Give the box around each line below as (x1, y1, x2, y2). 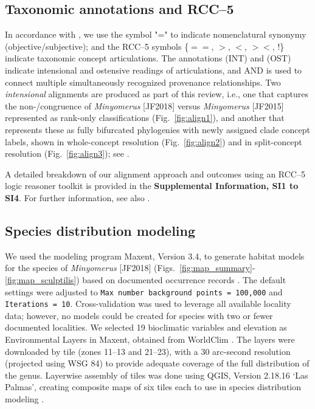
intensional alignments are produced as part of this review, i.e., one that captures (5, 88, 309, 100)
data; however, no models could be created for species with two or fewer (5, 309, 273, 321)
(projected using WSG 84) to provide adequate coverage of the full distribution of (5, 357, 310, 369)
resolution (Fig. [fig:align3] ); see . (5, 147, 130, 160)
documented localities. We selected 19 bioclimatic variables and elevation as (5, 321, 287, 334)
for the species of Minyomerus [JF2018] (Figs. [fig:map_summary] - (5, 261, 255, 274)
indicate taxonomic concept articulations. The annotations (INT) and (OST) (5, 52, 291, 64)
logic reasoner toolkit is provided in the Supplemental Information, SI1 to (5, 179, 299, 192)
